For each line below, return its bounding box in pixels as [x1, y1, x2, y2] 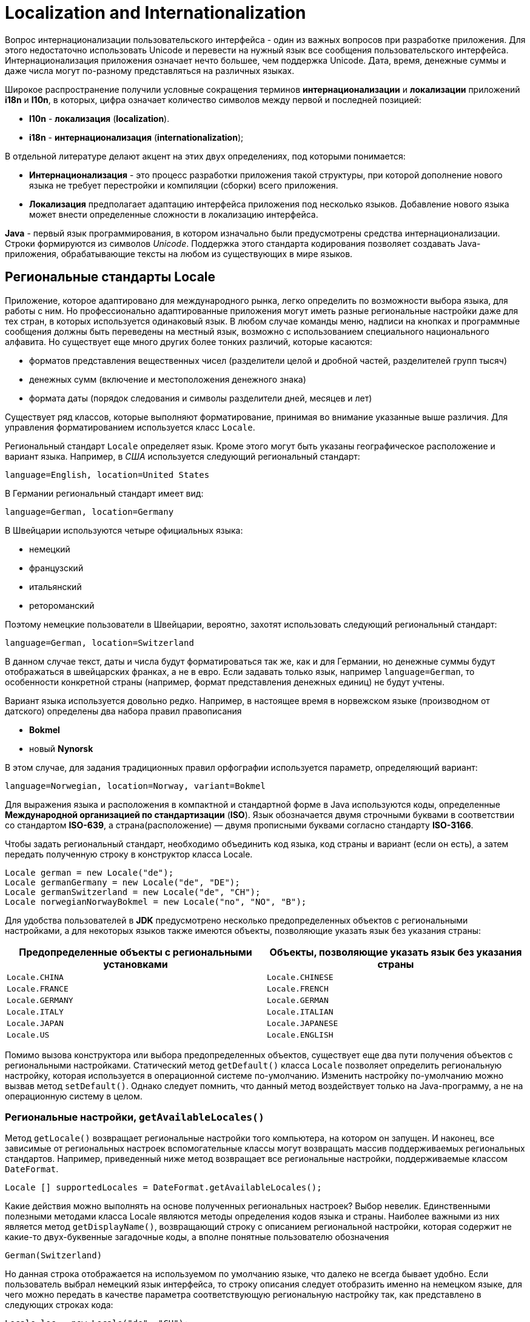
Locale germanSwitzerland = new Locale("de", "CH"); [5, 887, 261, 897]
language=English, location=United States [5, 469, 210, 480]
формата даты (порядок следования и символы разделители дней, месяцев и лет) [29, 392, 372, 403]
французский [29, 562, 84, 573]
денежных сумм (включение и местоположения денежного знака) [29, 374, 306, 384]
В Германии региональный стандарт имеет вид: [5, 488, 204, 498]
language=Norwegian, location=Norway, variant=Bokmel [5, 780, 266, 791]
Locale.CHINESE [267, 972, 334, 982]
